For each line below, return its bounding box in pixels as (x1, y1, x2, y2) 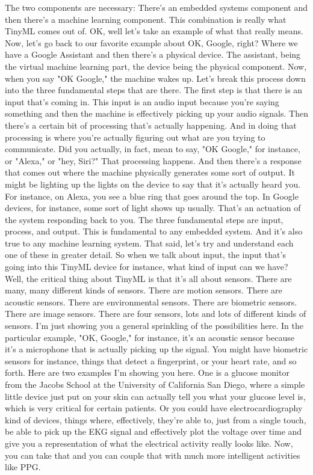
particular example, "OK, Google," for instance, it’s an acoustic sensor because (5, 331, 294, 343)
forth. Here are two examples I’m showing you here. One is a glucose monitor (5, 366, 290, 379)
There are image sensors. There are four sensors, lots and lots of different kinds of (5, 307, 306, 320)
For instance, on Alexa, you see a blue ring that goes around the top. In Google (5, 189, 299, 202)
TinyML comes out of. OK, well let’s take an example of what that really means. (5, 25, 303, 37)
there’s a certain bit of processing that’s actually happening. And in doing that (5, 118, 297, 131)
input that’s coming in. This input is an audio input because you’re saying (5, 95, 279, 108)
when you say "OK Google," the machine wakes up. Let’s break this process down (5, 72, 306, 84)
